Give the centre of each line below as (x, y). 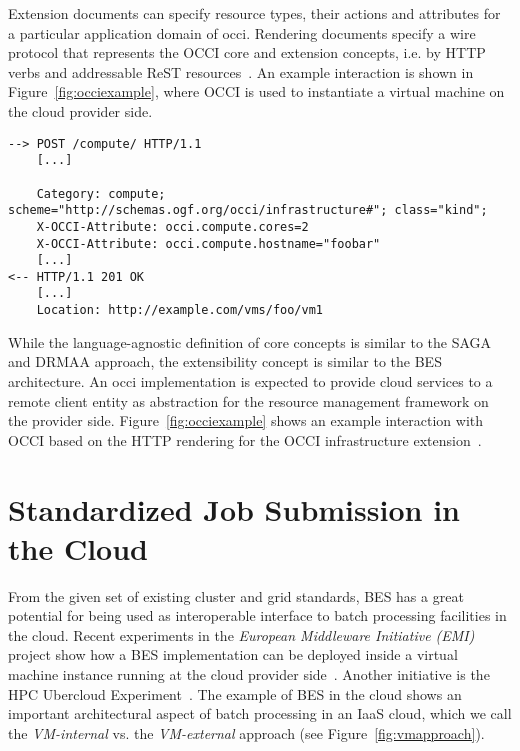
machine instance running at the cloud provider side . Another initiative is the (249, 674)
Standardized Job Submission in (234, 508)
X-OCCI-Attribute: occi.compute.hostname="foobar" (208, 243)
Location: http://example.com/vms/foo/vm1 (179, 310)
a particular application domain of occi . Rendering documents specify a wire (242, 32)
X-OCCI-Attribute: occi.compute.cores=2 (172, 226)
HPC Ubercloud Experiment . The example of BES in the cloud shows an (235, 693)
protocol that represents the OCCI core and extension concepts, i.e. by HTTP (247, 52)
